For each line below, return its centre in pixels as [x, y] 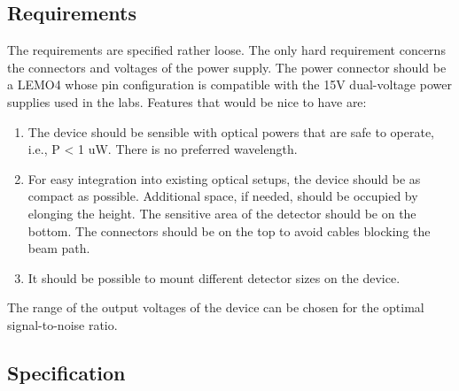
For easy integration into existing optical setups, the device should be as [224, 178]
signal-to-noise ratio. [62, 324]
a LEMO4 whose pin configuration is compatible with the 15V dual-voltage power [229, 84]
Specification [66, 372]
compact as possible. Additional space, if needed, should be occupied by [223, 196]
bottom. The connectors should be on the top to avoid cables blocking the [229, 230]
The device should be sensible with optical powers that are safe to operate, [231, 131]
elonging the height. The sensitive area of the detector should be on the [222, 213]
